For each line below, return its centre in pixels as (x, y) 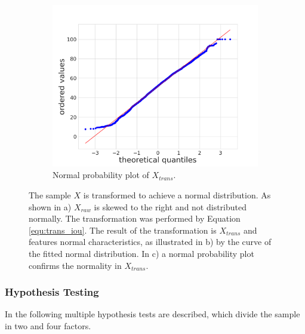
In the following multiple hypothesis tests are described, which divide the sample (152, 314)
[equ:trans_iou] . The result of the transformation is (123, 230)
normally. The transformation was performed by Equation (135, 218)
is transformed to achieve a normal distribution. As (177, 194)
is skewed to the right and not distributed (170, 206)
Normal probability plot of (101, 175)
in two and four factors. (48, 325)
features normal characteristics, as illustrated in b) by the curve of (150, 242)
